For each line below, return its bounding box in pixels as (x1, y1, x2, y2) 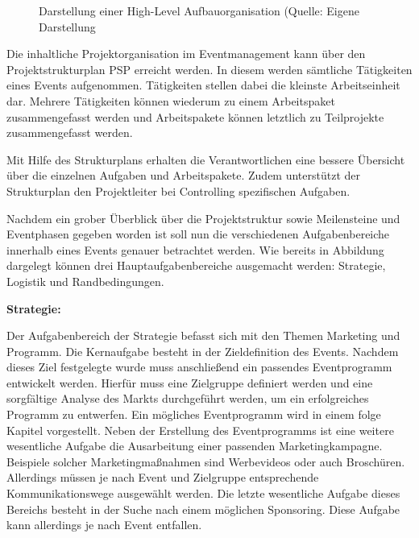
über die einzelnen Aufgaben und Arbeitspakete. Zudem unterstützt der (6, 167, 361, 184)
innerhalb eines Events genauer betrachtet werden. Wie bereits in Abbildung (6, 241, 384, 258)
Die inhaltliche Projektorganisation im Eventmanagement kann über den (6, 45, 366, 62)
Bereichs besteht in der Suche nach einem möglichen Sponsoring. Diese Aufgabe (6, 500, 400, 517)
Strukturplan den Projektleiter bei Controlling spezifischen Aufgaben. (6, 182, 351, 199)
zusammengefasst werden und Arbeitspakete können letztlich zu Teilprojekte (6, 108, 384, 125)
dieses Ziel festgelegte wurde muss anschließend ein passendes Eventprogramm (6, 358, 392, 375)
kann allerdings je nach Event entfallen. (6, 516, 202, 533)
